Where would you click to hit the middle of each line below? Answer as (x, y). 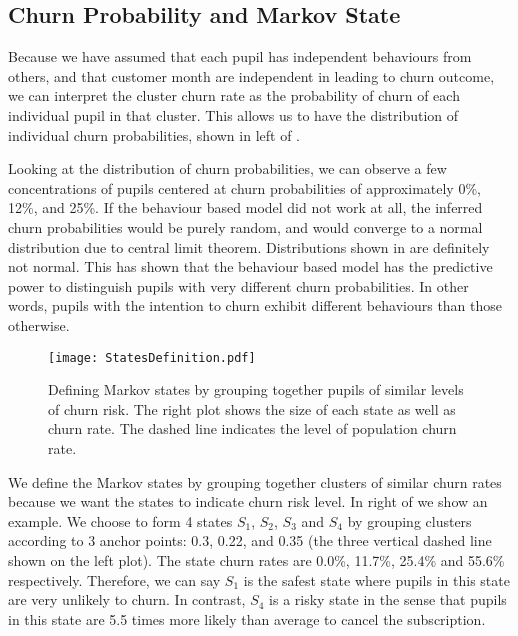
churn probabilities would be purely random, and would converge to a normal (245, 226)
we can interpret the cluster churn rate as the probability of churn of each (234, 95)
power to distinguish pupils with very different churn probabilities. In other (238, 285)
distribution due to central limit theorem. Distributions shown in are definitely (249, 246)
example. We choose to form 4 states (120, 520)
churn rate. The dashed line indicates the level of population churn (252, 428)
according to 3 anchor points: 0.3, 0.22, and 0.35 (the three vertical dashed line (250, 540)
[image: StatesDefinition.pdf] (152, 357)
